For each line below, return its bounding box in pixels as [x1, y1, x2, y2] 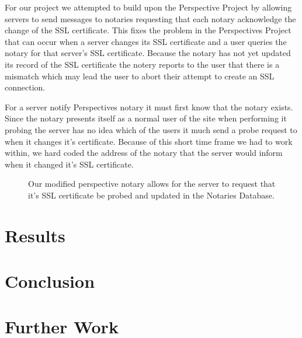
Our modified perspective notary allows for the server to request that [28, 177, 276, 190]
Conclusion [5, 269, 95, 293]
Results [5, 223, 65, 247]
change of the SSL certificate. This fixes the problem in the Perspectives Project [5, 24, 291, 36]
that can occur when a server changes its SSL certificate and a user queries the [5, 35, 287, 47]
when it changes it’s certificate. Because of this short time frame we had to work [5, 135, 293, 147]
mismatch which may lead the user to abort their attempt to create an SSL [5, 69, 275, 82]
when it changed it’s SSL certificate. [5, 158, 134, 170]
